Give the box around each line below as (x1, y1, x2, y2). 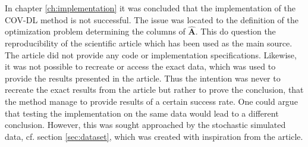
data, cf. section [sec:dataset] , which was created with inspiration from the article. (5, 130, 303, 142)
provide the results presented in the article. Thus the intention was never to (5, 71, 281, 84)
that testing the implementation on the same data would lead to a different (5, 107, 279, 119)
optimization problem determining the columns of (5, 25, 186, 37)
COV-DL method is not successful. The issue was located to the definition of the (5, 13, 298, 26)
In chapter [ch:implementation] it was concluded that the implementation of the (5, 2, 296, 14)
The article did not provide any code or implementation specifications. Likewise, (5, 48, 297, 61)
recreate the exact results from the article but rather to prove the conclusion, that (5, 83, 304, 96)
